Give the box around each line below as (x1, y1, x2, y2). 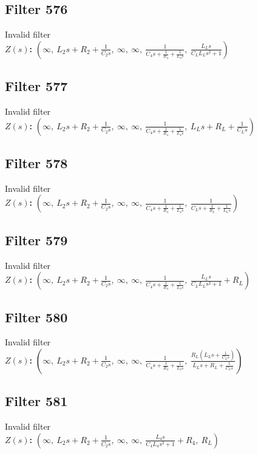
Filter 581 (5, 391, 68, 410)
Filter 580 (5, 307, 68, 326)
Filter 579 (5, 230, 68, 249)
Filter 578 (5, 153, 68, 172)
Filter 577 (5, 76, 68, 95)
